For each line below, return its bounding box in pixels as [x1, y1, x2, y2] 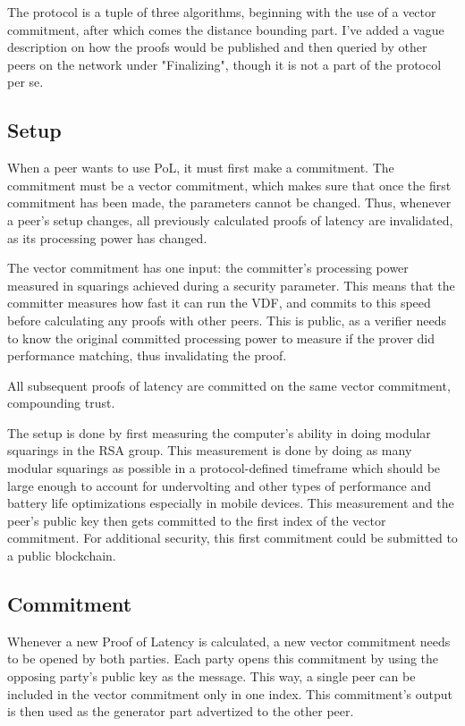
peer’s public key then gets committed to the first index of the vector [7, 511, 386, 529]
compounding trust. [7, 393, 115, 412]
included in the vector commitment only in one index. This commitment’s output [7, 684, 452, 703]
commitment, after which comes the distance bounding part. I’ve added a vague [7, 20, 444, 38]
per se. [7, 72, 44, 91]
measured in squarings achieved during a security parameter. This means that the [7, 275, 455, 294]
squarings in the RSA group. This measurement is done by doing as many [7, 441, 412, 460]
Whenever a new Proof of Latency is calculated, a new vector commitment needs [7, 631, 451, 650]
